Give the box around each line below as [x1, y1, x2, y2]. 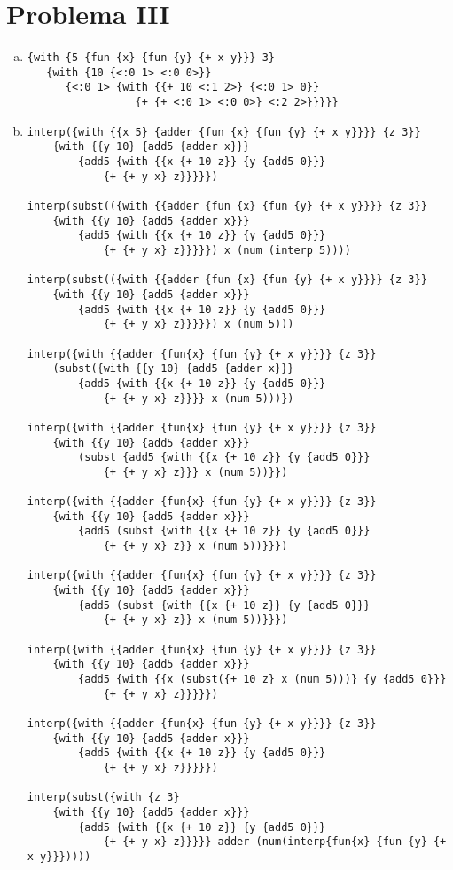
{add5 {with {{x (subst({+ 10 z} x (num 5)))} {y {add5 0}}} [78, 673, 447, 686]
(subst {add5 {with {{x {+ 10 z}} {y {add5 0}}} [78, 451, 371, 464]
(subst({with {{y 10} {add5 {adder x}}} [52, 362, 294, 376]
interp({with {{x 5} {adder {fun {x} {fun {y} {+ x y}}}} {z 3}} [27, 125, 421, 138]
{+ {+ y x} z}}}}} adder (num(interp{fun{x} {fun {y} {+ [103, 835, 447, 849]
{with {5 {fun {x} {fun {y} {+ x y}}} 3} [27, 51, 275, 65]
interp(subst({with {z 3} [27, 791, 180, 804]
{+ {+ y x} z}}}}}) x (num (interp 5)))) [103, 244, 351, 257]
